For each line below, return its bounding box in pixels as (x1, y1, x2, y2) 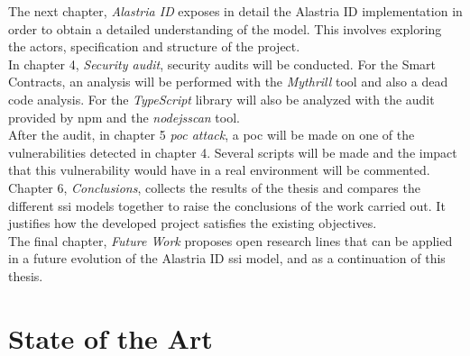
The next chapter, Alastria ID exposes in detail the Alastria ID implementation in (8, 2, 463, 20)
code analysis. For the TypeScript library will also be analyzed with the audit (8, 89, 435, 108)
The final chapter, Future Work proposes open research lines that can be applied (8, 231, 453, 250)
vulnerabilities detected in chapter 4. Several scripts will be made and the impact (8, 142, 457, 161)
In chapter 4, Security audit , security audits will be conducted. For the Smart (8, 54, 437, 73)
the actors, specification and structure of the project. (8, 37, 300, 56)
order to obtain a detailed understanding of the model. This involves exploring (8, 19, 442, 38)
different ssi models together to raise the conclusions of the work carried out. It (8, 196, 446, 215)
